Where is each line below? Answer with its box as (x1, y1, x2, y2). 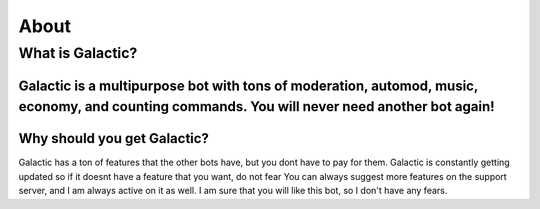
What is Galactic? (18, 44, 138, 62)
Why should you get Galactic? (18, 130, 210, 147)
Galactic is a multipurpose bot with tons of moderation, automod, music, (18, 77, 479, 94)
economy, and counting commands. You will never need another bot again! (18, 98, 495, 115)
